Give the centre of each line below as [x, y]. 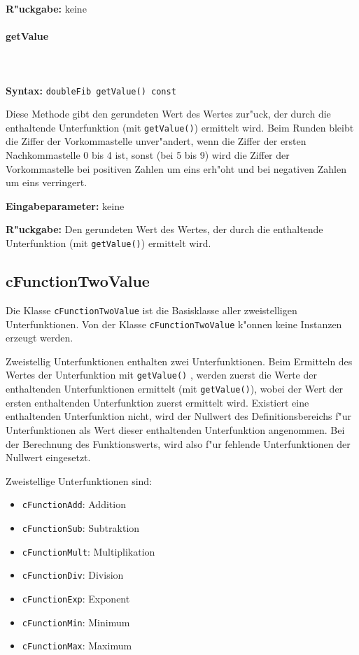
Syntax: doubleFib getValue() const [91, 90]
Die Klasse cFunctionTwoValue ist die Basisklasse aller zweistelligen [152, 310]
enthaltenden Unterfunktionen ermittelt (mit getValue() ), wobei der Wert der [175, 389]
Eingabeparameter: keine [65, 205]
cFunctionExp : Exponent [76, 598]
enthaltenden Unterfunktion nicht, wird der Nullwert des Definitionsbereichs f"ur [179, 416]
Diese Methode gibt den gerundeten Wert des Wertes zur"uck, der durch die [168, 114]
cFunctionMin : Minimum [76, 622]
